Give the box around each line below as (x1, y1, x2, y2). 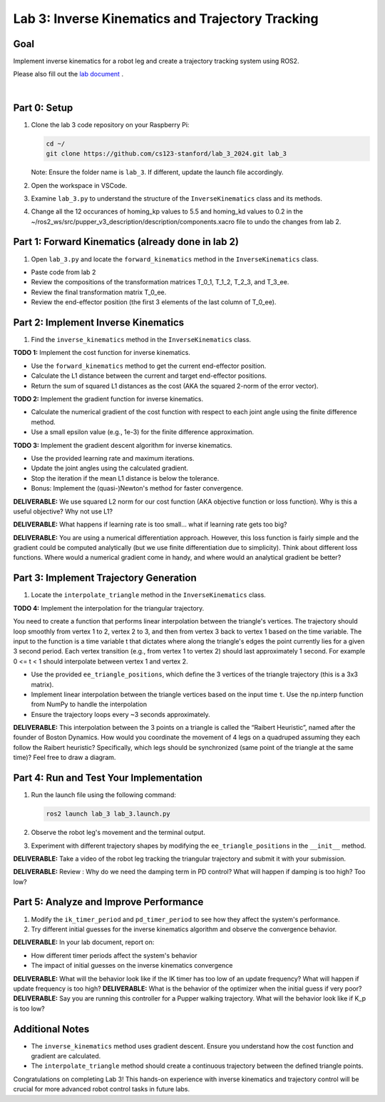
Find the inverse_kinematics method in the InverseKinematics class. (31, 336, 252, 344)
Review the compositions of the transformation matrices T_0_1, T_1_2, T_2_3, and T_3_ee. (31, 278, 289, 286)
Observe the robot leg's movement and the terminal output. (31, 828, 206, 837)
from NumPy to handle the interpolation (31, 700, 148, 708)
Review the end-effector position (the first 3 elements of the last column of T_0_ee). (31, 298, 277, 306)
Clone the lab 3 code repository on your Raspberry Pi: (31, 120, 190, 129)
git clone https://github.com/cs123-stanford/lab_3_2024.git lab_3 (46, 150, 287, 158)
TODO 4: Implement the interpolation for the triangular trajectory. (13, 603, 205, 612)
